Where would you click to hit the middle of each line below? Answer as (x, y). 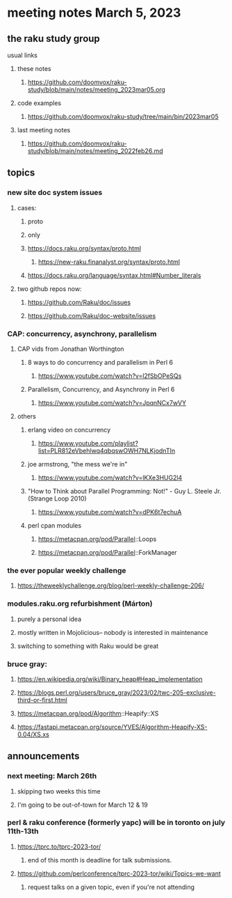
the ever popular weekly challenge (67, 570)
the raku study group (54, 39)
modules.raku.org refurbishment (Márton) (80, 604)
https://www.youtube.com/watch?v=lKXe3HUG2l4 (110, 478)
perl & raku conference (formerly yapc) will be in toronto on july (116, 823)
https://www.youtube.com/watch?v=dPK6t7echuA (110, 512)
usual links (23, 55)
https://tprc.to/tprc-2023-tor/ (59, 846)
